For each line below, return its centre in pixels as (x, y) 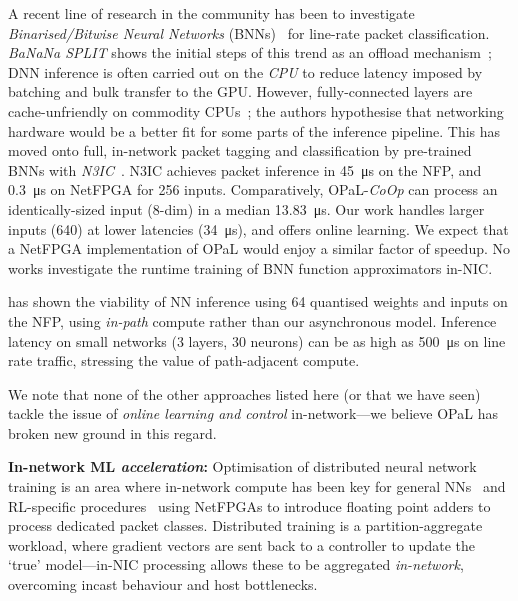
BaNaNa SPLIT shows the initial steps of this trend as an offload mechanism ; (250, 52)
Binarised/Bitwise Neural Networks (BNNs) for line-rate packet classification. (249, 32)
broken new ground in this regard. (112, 432)
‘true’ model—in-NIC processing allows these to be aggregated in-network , (236, 564)
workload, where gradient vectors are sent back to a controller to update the (242, 544)
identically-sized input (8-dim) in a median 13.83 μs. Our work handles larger (246, 208)
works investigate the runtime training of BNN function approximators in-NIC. (250, 267)
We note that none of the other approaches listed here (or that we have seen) (244, 393)
